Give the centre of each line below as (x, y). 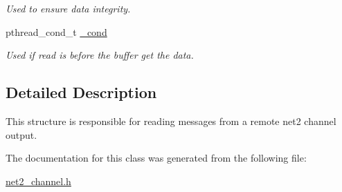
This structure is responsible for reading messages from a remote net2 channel (171, 121)
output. (21, 134)
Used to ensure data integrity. (68, 8)
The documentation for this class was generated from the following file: (156, 158)
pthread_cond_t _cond (56, 31)
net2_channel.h (38, 181)
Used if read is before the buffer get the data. (100, 55)
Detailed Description (81, 92)
